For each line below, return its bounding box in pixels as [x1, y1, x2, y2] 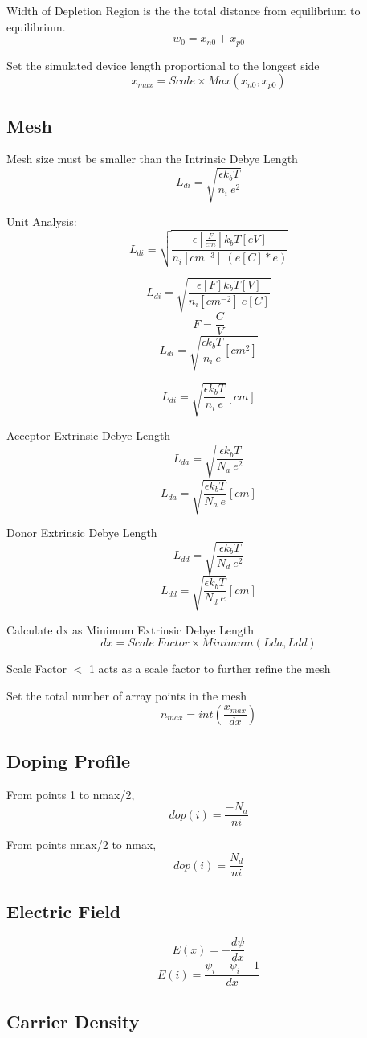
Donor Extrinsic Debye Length [6, 524, 157, 541]
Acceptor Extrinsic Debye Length [6, 427, 171, 444]
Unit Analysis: [6, 212, 77, 229]
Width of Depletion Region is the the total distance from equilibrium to [6, 2, 361, 18]
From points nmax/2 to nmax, [6, 836, 157, 853]
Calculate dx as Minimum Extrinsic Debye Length [6, 621, 254, 638]
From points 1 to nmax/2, [6, 786, 135, 802]
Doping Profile [6, 748, 130, 773]
